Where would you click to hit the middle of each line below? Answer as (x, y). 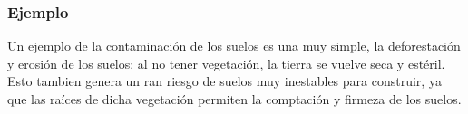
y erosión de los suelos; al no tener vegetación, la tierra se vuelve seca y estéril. (226, 63)
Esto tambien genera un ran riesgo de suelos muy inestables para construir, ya (224, 81)
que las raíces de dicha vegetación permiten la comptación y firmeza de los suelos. (234, 99)
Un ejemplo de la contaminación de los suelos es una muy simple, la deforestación (234, 46)
